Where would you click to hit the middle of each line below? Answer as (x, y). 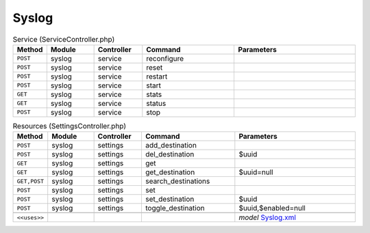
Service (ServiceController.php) (64, 39)
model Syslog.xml (267, 217)
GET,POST (30, 181)
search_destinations (177, 181)
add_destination (171, 146)
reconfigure (165, 58)
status (156, 103)
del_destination (170, 154)
